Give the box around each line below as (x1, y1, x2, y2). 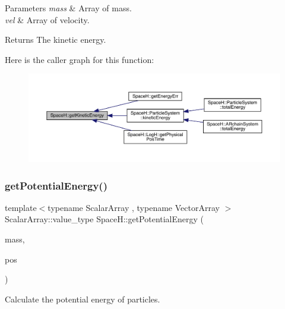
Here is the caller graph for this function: (5, 53, 154, 65)
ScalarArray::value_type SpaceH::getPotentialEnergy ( (5, 213, 204, 225)
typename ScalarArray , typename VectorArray (47, 201, 220, 213)
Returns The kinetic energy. (5, 33, 106, 46)
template (5, 201, 37, 213)
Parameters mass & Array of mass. (5, 2, 132, 14)
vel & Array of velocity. (5, 13, 90, 26)
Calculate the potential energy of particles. (5, 292, 160, 305)
